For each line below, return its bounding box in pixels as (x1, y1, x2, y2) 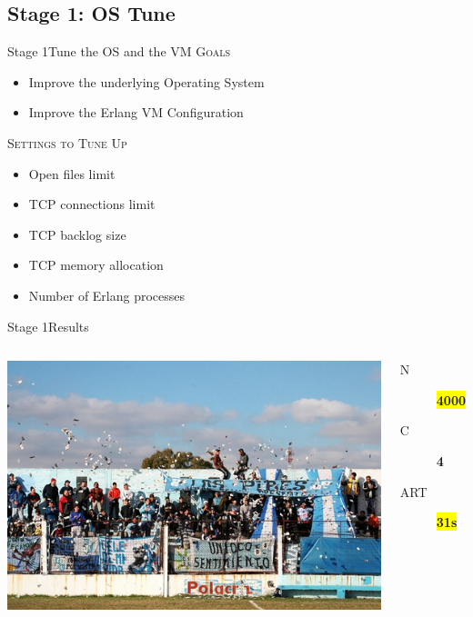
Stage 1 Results (7, 316, 89, 335)
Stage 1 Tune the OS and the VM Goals (7, 42, 231, 61)
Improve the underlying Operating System (28, 72, 265, 91)
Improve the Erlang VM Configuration (28, 103, 244, 122)
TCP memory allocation (28, 255, 164, 274)
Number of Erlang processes (28, 285, 186, 304)
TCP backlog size (28, 224, 126, 244)
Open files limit (28, 164, 116, 183)
